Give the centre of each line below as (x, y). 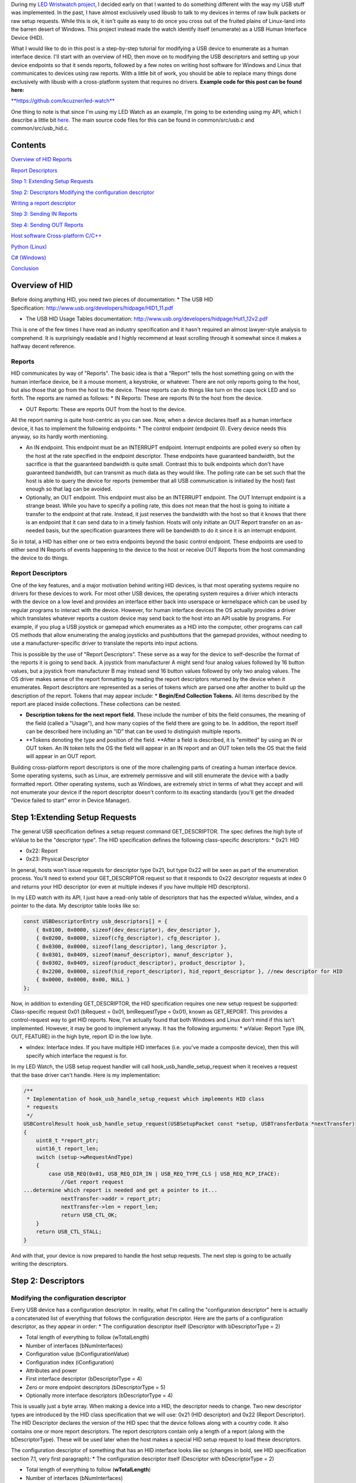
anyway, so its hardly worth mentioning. (60, 437)
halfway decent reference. (43, 346)
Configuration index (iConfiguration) (70, 1362)
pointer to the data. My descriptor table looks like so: (75, 906)
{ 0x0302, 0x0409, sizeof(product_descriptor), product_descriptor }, (141, 963)
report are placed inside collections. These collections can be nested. (96, 704)
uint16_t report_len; (67, 1149)
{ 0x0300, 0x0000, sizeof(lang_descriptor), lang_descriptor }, (131, 946)
